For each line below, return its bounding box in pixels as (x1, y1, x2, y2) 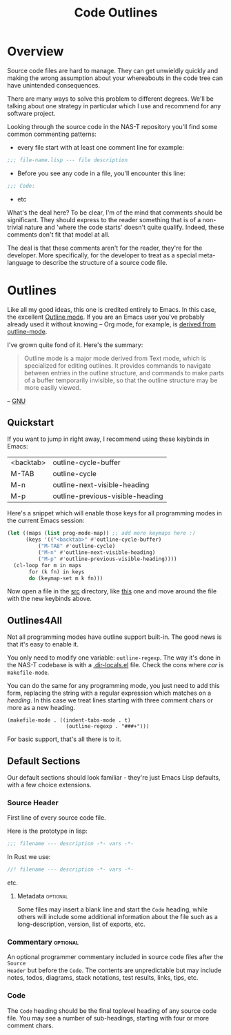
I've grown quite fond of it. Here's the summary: (7, 340, 143, 349)
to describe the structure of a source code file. (34, 258, 168, 266)
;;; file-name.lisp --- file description (7, 157, 128, 164)
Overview (7, 43, 64, 59)
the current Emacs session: (7, 516, 85, 525)
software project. (7, 109, 56, 117)
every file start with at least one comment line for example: (17, 143, 185, 151)
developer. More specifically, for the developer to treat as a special (7, 250, 197, 259)
